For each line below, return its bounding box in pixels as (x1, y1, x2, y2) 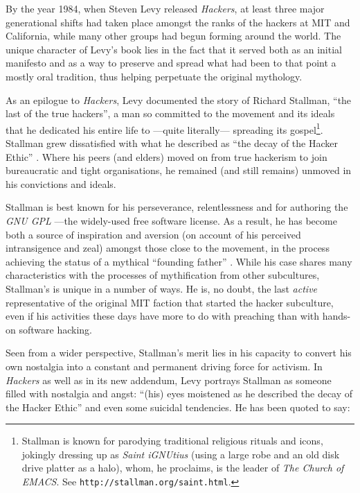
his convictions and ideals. (6, 176, 116, 191)
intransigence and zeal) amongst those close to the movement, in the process (6, 241, 330, 255)
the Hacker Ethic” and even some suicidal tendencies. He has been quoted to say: (6, 399, 350, 414)
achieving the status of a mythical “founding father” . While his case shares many (6, 254, 352, 268)
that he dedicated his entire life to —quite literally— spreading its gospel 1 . (6, 120, 323, 137)
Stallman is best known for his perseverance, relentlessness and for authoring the (6, 200, 348, 214)
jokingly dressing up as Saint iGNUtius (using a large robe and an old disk (21, 447, 340, 461)
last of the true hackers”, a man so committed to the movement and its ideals (6, 106, 335, 121)
